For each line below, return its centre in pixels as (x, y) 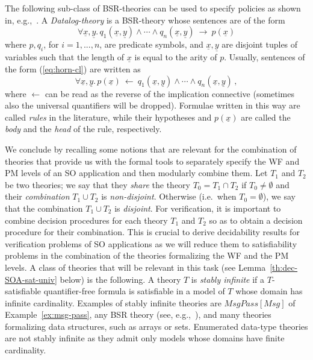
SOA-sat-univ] (31, 279)
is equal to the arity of (176, 57)
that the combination (44, 208)
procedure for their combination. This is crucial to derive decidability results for (152, 232)
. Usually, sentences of (265, 57)
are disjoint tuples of (260, 44)
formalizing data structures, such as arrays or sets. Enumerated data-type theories (156, 326)
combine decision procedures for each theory (86, 220)
